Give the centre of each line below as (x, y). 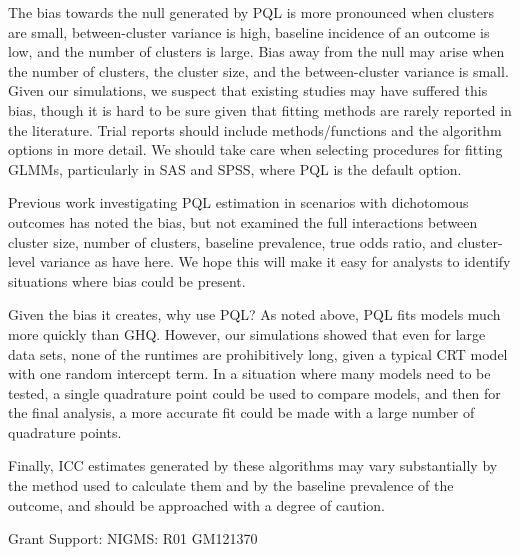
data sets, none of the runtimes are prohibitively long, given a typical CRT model (258, 353)
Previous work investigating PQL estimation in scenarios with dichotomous (238, 202)
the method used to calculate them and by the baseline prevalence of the (231, 485)
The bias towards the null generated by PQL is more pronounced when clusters (251, 12)
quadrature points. (65, 431)
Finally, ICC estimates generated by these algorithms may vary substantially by (253, 465)
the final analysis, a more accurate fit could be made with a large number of (241, 412)
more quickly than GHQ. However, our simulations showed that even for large (247, 333)
